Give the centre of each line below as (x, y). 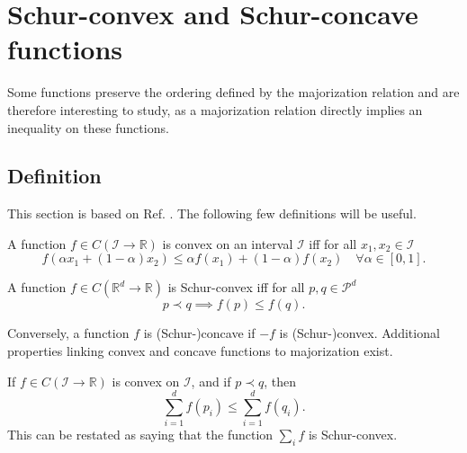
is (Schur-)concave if (199, 333)
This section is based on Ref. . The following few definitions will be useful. (212, 213)
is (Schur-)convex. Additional (359, 333)
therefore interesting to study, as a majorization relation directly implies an (215, 109)
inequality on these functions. (88, 127)
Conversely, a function (68, 333)
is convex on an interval (228, 243)
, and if (211, 381)
